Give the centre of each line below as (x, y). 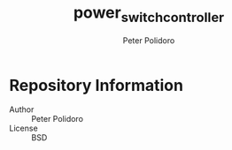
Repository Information (97, 85)
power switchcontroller (149, 14)
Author (22, 109)
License (23, 128)
